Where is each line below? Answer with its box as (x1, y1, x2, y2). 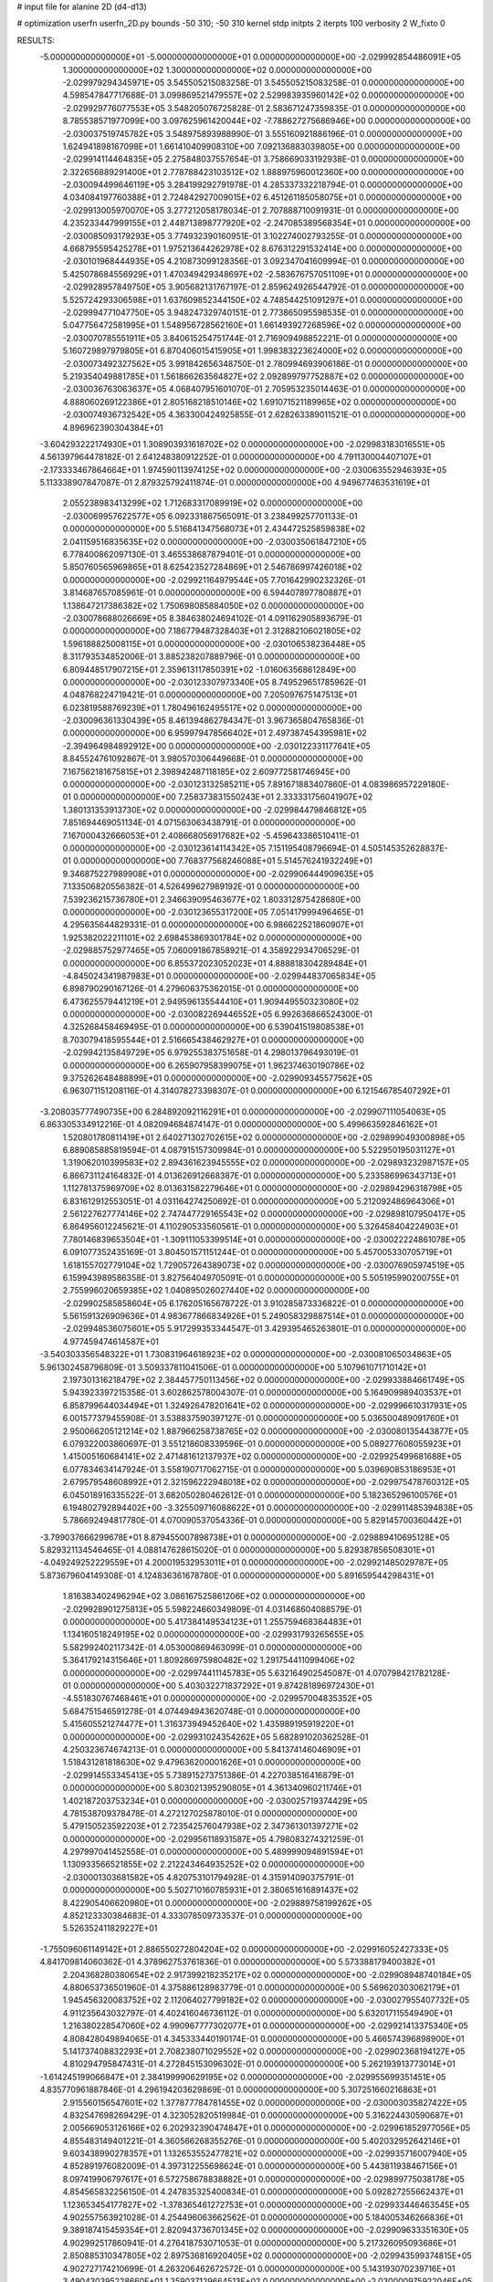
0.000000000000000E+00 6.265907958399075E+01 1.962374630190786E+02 (62, 1060, 365, 1071)
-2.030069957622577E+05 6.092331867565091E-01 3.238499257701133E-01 (62, 510, 358, 521)
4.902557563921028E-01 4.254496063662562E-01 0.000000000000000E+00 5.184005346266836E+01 (62, 2212, 464, 2223)
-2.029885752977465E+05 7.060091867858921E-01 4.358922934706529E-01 (62, 945, 360, 956)
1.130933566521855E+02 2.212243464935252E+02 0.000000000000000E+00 (62, 1858, 365, 1870)
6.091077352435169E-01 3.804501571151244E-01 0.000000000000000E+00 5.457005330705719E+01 (62, 1247, 453, 1258)
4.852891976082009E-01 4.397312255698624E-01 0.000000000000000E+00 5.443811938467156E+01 (62, 2161, 457, 2172)
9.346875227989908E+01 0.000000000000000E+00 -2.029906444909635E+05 (62, 868, 374, 879)
